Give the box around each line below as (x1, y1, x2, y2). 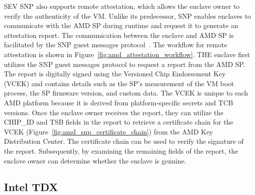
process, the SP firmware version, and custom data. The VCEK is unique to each (4, 88, 248, 98)
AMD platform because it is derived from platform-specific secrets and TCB (4, 97, 233, 107)
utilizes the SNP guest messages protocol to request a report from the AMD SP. (4, 59, 245, 69)
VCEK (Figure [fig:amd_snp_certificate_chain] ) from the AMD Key (4, 126, 213, 136)
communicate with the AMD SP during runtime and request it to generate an (4, 20, 238, 31)
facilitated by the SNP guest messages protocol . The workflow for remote (4, 39, 227, 50)
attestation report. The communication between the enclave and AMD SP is (4, 30, 234, 40)
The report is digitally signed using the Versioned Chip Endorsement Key (4, 68, 226, 79)
